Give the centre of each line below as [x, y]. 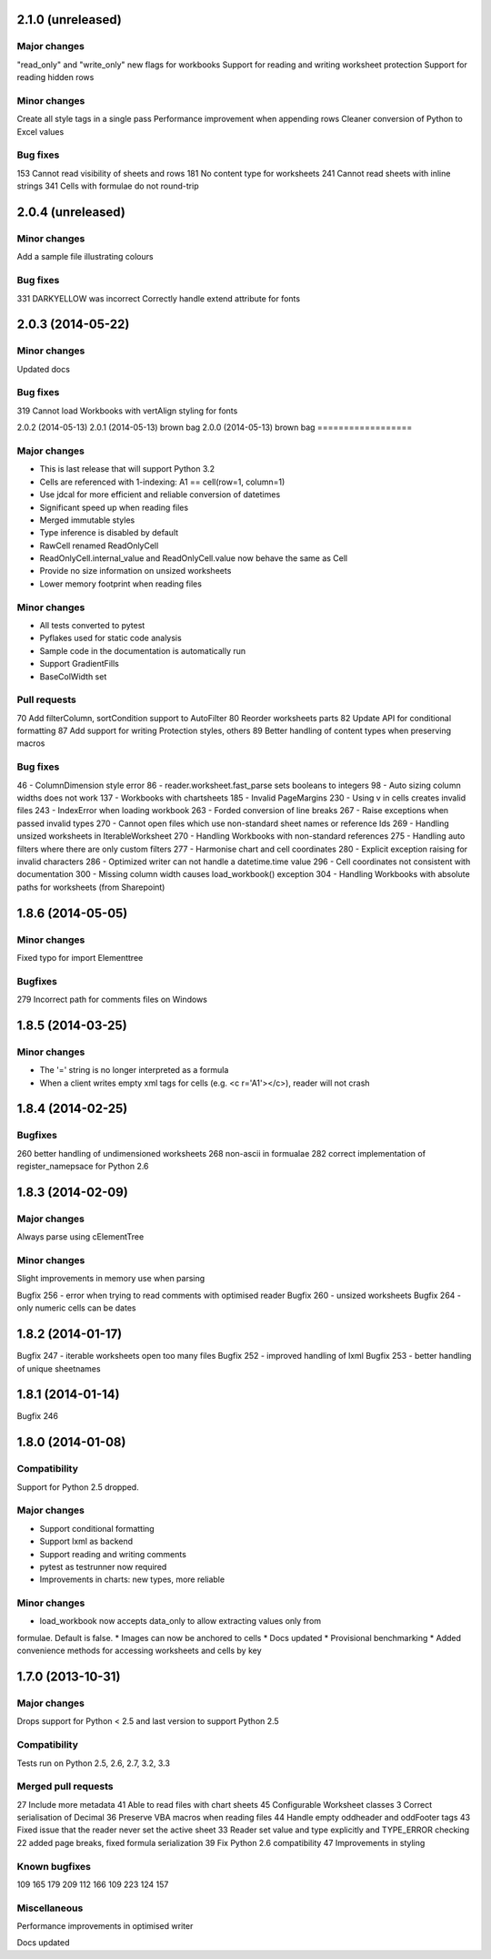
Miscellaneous [50, 1908]
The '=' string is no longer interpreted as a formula [134, 1070]
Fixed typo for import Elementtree [80, 957]
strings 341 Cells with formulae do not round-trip [108, 186]
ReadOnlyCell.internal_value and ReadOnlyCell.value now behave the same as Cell [194, 558]
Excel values [40, 131]
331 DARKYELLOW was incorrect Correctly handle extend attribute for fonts [158, 298]
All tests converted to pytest [92, 625]
